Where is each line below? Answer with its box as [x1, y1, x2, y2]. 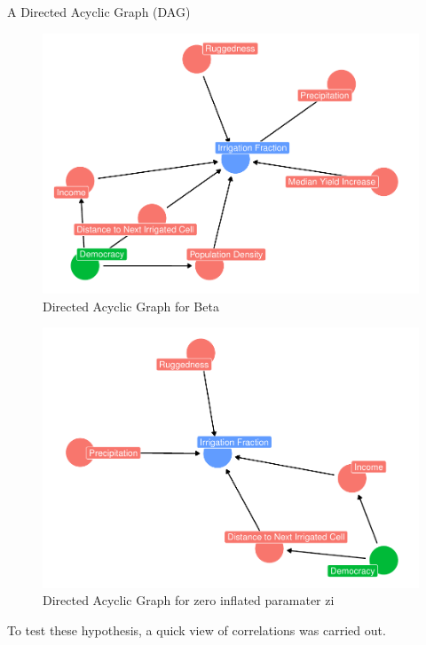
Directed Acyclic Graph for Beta [43, 296, 219, 315]
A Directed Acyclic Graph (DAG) [7, 3, 191, 20]
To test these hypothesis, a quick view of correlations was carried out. [7, 621, 386, 640]
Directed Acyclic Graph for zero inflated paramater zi [43, 591, 335, 610]
